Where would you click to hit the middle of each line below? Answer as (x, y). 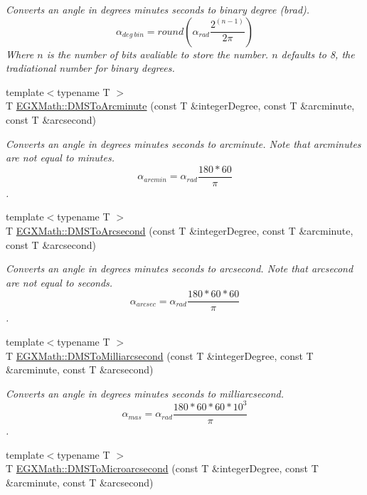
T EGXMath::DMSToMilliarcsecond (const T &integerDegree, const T (160, 355)
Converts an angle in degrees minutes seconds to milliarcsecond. (145, 393)
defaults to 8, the (318, 54)
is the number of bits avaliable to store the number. (158, 54)
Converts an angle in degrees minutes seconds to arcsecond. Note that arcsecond (180, 268)
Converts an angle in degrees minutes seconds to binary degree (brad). (158, 9)
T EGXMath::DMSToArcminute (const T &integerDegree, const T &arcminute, (180, 106)
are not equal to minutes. (60, 158)
